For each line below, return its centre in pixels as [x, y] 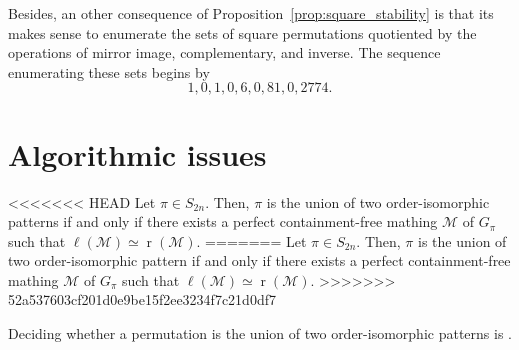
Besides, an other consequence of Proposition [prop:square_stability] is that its [251, 13]
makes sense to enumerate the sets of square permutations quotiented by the [242, 32]
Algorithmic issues [137, 153]
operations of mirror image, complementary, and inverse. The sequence [224, 52]
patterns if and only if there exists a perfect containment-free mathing [223, 221]
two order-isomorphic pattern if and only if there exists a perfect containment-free [259, 260]
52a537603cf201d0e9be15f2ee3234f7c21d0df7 [142, 299]
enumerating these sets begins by [109, 71]
